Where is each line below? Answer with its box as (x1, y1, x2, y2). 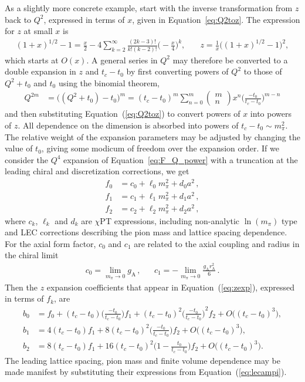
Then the (5, 280, 38, 293)
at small (23, 25, 53, 37)
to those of (243, 65, 282, 77)
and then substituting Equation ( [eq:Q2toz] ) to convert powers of (5, 107, 240, 120)
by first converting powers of (126, 65, 229, 77)
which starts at (5, 53, 59, 66)
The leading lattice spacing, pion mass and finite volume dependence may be (5, 354, 280, 366)
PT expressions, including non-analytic (100, 214, 240, 227)
